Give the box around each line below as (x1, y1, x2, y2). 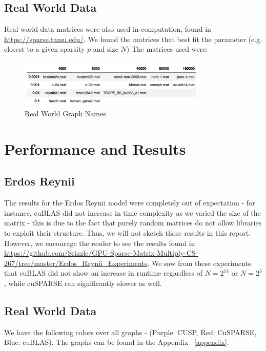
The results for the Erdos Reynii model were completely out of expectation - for (4, 197, 255, 208)
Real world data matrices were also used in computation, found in (4, 24, 211, 34)
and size (93, 44, 118, 54)
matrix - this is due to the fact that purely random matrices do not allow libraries (4, 217, 262, 228)
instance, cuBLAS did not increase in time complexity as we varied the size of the (4, 207, 261, 218)
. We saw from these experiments (147, 257, 251, 268)
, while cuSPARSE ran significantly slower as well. (4, 277, 162, 288)
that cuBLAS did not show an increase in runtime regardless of (4, 267, 203, 278)
